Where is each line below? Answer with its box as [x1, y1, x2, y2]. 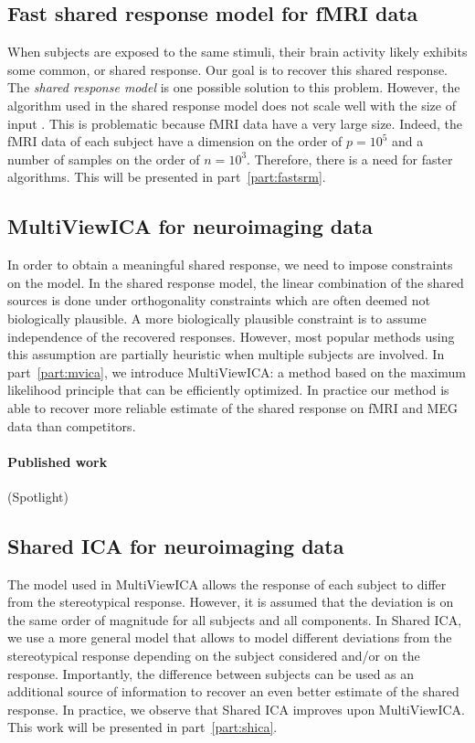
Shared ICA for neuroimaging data [7, 531, 344, 559]
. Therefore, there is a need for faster [247, 149, 453, 168]
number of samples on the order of [7, 149, 200, 168]
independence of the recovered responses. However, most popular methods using [7, 326, 455, 345]
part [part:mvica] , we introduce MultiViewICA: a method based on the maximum [7, 362, 466, 381]
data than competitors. [7, 416, 136, 435]
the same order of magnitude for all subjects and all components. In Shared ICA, [7, 610, 462, 629]
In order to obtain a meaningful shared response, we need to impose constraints [7, 255, 453, 274]
